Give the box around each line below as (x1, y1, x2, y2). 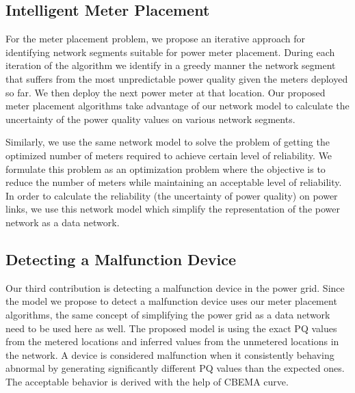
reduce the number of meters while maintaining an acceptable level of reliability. (5, 175, 342, 189)
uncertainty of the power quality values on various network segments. (5, 111, 295, 126)
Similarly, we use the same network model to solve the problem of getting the (5, 135, 330, 149)
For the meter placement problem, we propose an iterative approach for (5, 31, 306, 46)
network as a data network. (5, 215, 120, 229)
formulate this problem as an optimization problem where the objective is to (5, 161, 326, 176)
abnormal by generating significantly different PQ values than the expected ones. (5, 361, 345, 375)
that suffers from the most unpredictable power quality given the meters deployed (5, 71, 348, 85)
